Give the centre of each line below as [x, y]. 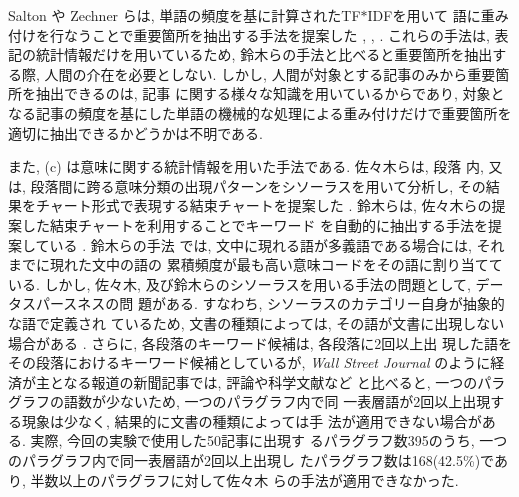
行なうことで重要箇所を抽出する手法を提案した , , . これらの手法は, [269, 34]
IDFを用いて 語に [424, 15]
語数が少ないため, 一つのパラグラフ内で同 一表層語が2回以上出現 [277, 401]
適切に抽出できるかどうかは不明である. [135, 132]
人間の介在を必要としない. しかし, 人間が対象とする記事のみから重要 [270, 73]
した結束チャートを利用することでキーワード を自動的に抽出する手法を [255, 224]
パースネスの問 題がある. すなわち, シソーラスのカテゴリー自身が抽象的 [270, 303]
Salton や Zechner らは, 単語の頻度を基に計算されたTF [184, 15]
